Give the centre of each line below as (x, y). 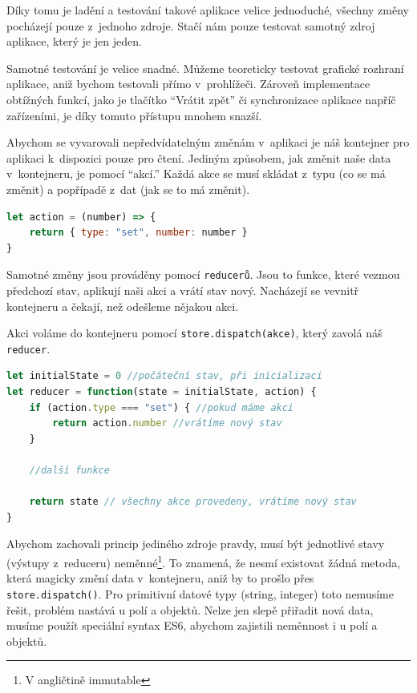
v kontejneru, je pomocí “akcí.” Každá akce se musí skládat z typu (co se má (196, 173)
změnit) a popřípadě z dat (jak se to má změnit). (128, 189)
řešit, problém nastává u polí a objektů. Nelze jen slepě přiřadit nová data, (190, 609)
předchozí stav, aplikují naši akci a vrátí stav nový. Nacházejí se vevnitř (183, 290)
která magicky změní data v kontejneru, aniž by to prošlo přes (160, 578)
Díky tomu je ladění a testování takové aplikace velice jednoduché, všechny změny (208, 10)
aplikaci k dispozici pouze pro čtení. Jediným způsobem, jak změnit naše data (199, 157)
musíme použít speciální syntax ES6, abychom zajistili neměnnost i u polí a (192, 625)
